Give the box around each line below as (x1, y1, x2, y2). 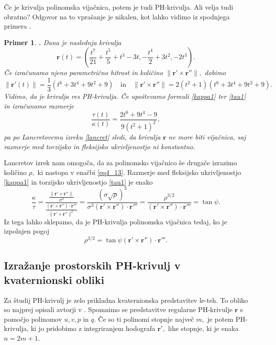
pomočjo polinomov (4, 314, 62, 324)
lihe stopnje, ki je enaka (168, 323, 239, 333)
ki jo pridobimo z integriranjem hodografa (31, 323, 155, 333)
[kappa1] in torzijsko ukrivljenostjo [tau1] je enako (4, 176, 153, 187)
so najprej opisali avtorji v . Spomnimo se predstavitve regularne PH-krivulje (4, 304, 233, 314)
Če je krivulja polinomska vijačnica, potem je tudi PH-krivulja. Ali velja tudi (4, 2, 233, 12)
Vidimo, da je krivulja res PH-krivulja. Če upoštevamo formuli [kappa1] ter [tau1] (4, 91, 246, 101)
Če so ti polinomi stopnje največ (98, 314, 194, 324)
